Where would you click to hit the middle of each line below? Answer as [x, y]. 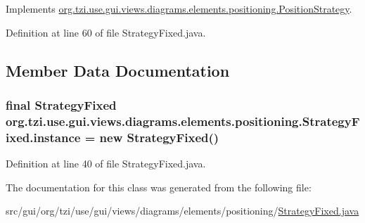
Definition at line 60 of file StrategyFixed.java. [106, 32]
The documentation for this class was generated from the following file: [159, 187]
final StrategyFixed [61, 104]
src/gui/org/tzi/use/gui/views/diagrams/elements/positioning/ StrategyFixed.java [182, 211]
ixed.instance [43, 137]
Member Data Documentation [118, 70]
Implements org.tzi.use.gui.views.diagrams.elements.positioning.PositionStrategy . [179, 8]
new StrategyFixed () [159, 137]
